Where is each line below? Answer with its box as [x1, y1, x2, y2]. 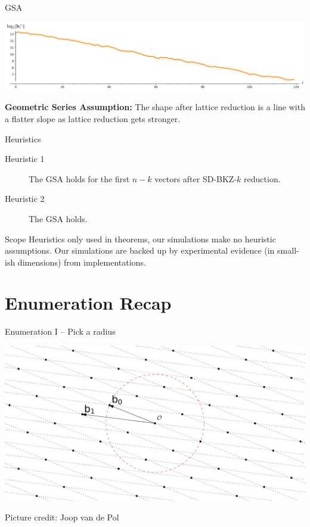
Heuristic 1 [5, 152, 45, 165]
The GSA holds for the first [29, 172, 130, 185]
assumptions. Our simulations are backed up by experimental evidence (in [5, 244, 275, 257]
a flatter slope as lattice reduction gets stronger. [5, 112, 181, 124]
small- [277, 244, 299, 257]
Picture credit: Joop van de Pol [5, 511, 119, 523]
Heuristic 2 [5, 192, 45, 205]
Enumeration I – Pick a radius [5, 325, 116, 338]
